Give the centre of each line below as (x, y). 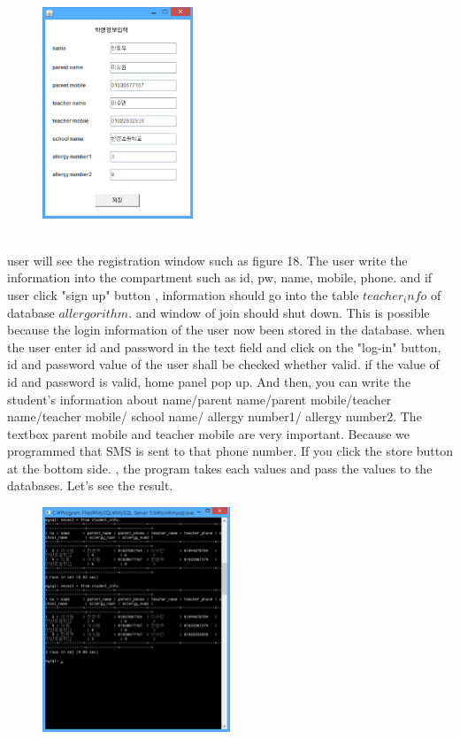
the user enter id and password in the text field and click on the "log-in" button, (224, 346)
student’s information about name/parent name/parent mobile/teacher (199, 399)
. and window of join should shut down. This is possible (279, 312)
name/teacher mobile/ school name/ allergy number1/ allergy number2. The (215, 416)
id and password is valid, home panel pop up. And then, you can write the (209, 381)
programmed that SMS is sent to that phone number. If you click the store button (230, 451)
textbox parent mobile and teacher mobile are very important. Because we (209, 433)
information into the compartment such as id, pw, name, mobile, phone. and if (220, 277)
